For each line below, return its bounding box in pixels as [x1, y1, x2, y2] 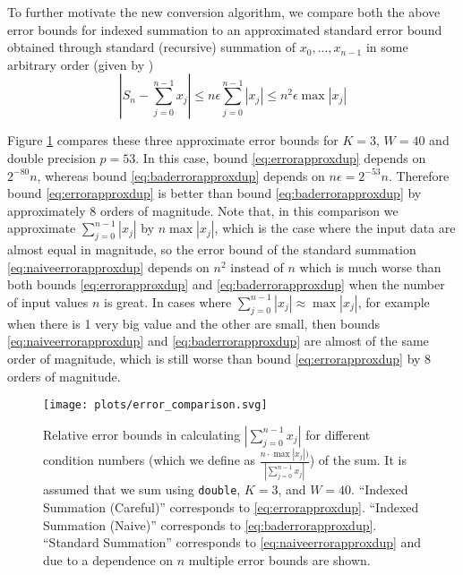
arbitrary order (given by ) [7, 55, 154, 73]
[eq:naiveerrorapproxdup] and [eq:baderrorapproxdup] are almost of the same [7, 331, 429, 350]
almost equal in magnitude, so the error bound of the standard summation [7, 240, 416, 259]
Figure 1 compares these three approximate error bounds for [7, 131, 339, 150]
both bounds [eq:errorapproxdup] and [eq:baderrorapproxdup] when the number [7, 275, 445, 294]
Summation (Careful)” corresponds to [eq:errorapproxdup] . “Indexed [43, 498, 419, 517]
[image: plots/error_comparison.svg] [43, 399, 268, 412]
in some [365, 38, 408, 56]
